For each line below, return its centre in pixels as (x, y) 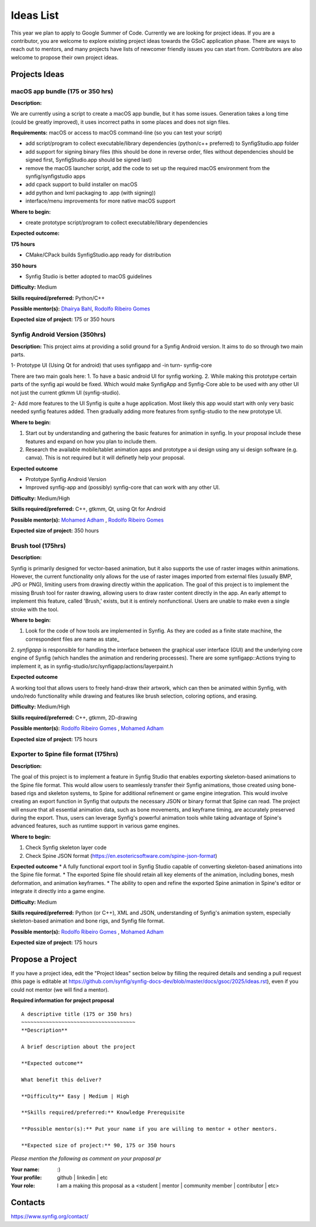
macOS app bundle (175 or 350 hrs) (62, 91)
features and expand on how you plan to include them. (91, 441)
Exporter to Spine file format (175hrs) (65, 754)
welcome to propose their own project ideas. (65, 57)
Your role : (23, 1186)
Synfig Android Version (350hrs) (59, 334)
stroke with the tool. (35, 609)
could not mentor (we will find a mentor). (60, 989)
